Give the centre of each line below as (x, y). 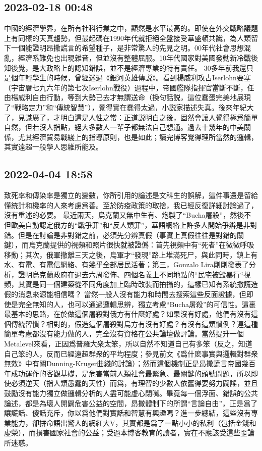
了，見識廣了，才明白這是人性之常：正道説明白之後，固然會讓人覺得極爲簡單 (131, 117)
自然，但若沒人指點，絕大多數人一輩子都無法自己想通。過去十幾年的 (117, 127)
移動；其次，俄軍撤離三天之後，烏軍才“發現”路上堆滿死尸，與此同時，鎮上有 (131, 254)
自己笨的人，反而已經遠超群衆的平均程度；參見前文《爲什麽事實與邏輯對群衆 (131, 353)
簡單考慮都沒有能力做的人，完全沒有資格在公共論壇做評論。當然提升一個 (124, 334)
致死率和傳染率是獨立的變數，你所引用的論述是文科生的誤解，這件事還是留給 (131, 195)
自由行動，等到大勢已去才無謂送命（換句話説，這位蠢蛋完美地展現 (141, 97)
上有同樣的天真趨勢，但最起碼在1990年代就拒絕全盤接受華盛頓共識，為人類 (127, 38)
